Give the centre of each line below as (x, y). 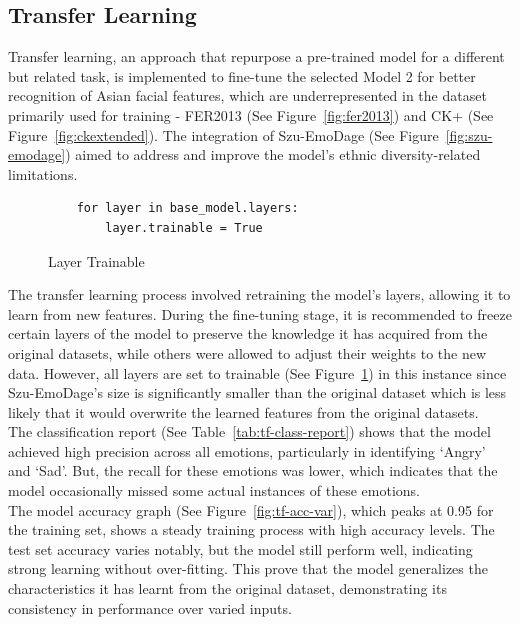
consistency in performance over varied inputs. (150, 607)
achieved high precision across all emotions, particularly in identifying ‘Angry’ (247, 450)
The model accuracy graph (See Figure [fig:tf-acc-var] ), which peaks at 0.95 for (251, 509)
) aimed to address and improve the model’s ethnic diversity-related (273, 154)
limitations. (43, 173)
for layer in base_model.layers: (187, 208)
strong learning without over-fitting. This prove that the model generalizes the (248, 568)
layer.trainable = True (184, 227)
